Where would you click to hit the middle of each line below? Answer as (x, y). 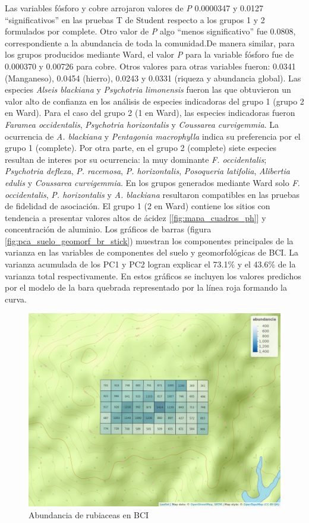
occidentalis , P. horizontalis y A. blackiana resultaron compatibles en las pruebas (152, 194)
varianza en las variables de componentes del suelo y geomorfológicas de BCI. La (152, 252)
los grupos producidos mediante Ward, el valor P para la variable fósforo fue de (149, 54)
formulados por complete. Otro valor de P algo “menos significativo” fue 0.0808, (150, 31)
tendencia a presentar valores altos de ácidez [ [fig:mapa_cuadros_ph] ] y (135, 217)
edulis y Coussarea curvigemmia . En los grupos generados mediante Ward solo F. (152, 182)
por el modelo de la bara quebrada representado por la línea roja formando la (146, 287)
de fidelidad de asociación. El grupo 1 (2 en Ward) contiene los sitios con (138, 206)
